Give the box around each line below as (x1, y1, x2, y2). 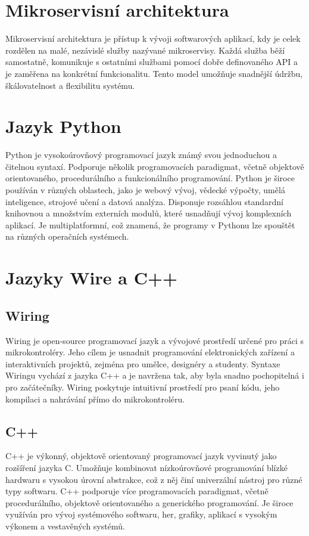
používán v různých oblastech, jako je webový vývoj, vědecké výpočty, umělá (5, 184, 285, 196)
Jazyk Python (5, 114, 121, 138)
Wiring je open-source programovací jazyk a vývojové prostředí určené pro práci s (5, 334, 304, 346)
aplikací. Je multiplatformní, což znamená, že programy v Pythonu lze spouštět (5, 218, 295, 231)
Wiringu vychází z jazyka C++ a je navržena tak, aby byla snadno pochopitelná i (5, 369, 304, 382)
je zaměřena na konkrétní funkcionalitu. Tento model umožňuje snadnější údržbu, (5, 67, 303, 79)
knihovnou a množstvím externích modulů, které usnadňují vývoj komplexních (5, 207, 292, 219)
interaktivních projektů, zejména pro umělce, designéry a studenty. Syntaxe (5, 357, 280, 370)
